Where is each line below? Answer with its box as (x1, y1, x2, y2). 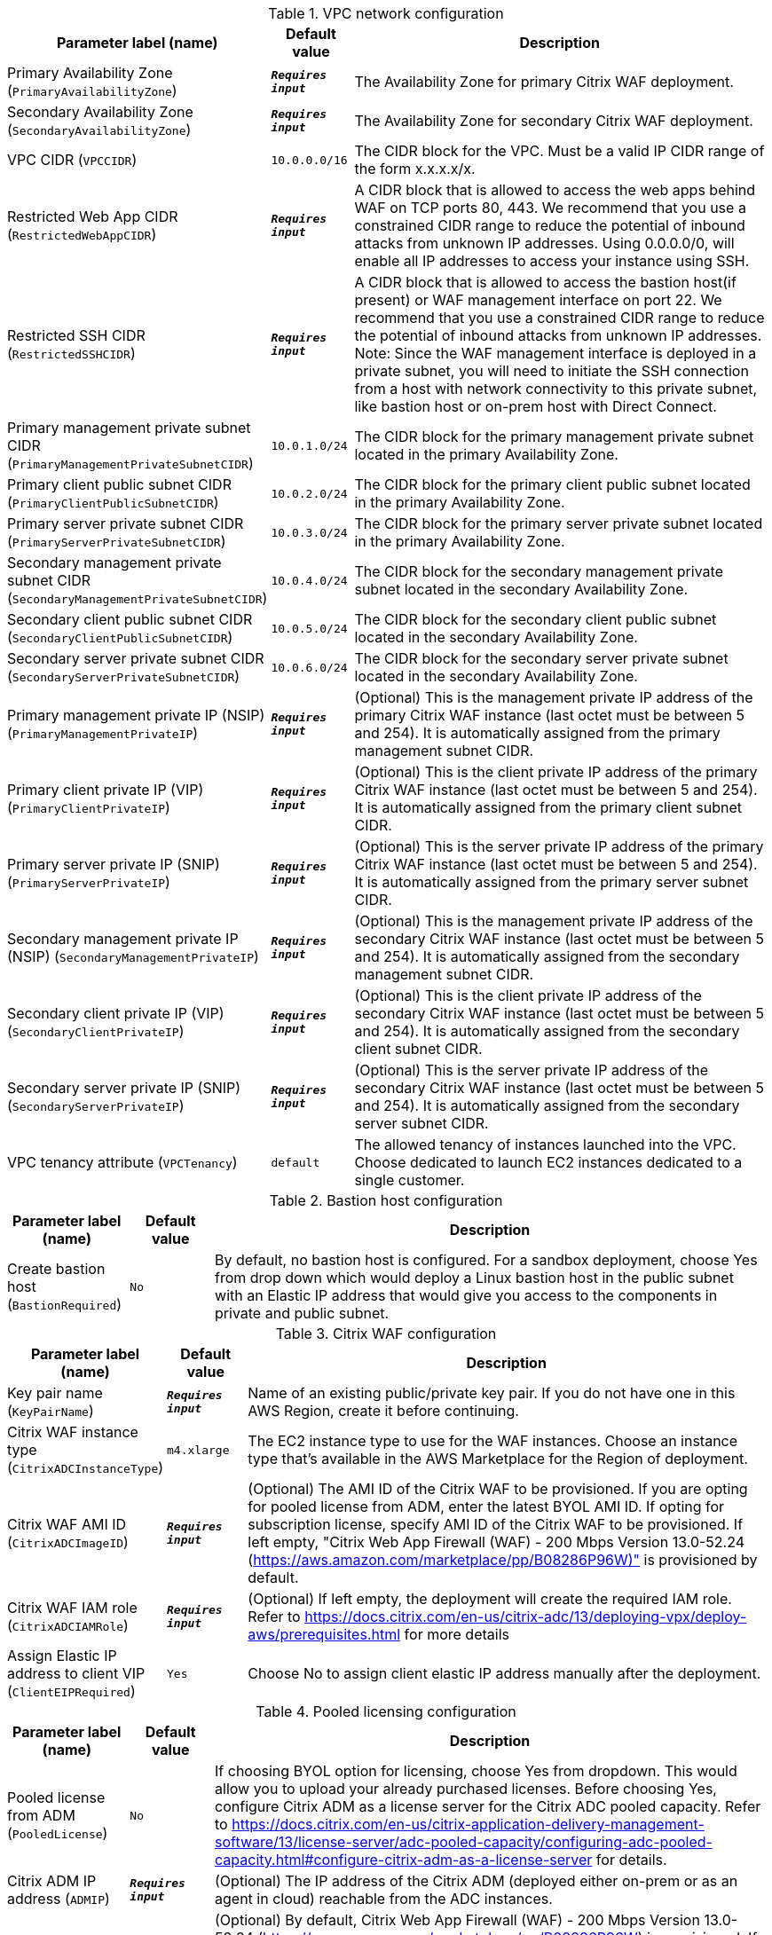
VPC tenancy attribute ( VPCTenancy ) (7, 1153, 238, 1171)
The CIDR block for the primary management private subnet (354, 428, 754, 445)
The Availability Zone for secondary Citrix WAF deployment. (354, 112, 753, 130)
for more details (404, 1625, 509, 1643)
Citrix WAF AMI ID (7, 1515, 127, 1533)
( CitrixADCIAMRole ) (7, 1616, 129, 1634)
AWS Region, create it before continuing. (248, 1402, 519, 1420)
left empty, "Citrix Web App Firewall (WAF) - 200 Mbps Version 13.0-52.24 (248, 1533, 745, 1551)
